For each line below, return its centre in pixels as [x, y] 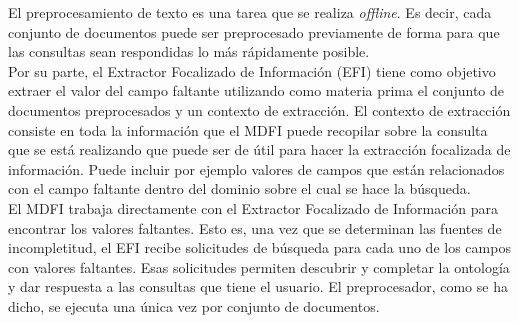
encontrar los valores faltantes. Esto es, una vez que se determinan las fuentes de [255, 227]
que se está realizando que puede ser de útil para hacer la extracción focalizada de [259, 149]
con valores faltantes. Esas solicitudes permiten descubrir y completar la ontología [259, 266]
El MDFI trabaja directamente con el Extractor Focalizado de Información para [253, 207]
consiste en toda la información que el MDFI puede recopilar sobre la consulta [248, 129]
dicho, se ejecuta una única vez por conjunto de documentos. [194, 305]
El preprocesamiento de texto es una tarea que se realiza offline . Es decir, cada [250, 12]
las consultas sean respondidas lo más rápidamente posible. [189, 51]
